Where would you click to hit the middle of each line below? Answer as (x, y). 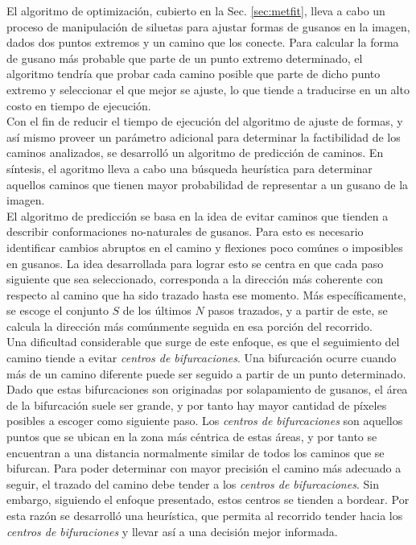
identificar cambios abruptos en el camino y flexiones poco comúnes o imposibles (205, 247)
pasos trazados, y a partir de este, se (298, 310)
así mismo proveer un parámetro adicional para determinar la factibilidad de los (204, 136)
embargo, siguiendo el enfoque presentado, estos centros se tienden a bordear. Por (208, 500)
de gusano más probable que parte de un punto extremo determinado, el (185, 58)
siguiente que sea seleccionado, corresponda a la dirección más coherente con (195, 279)
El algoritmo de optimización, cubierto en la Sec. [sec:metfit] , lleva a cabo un (196, 10)
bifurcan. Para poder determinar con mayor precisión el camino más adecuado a (204, 468)
